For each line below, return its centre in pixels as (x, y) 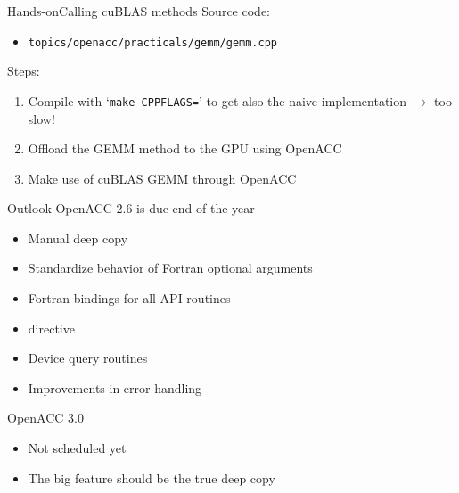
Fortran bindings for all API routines (129, 298)
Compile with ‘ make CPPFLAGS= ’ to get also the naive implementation (217, 100)
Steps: (24, 71)
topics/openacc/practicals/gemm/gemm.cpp (152, 42)
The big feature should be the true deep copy (152, 477)
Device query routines (88, 358)
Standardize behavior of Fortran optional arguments (170, 268)
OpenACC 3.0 (45, 418)
